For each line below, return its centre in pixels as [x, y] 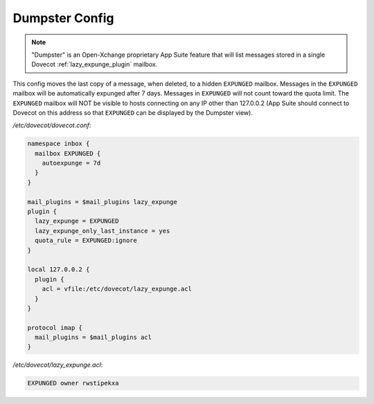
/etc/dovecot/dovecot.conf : [52, 125]
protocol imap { [55, 328]
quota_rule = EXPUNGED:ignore [86, 241]
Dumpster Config [63, 18]
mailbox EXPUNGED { [68, 153]
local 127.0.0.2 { [59, 269]
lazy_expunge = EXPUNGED [77, 221]
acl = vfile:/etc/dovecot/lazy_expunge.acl [117, 289]
